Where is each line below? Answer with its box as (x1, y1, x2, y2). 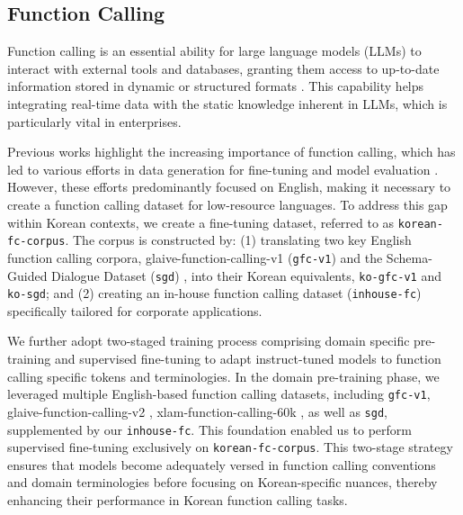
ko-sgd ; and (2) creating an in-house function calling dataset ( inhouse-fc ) (7, 284, 422, 303)
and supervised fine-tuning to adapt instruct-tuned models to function (54, 349, 441, 368)
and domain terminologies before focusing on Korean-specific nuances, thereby (7, 473, 438, 492)
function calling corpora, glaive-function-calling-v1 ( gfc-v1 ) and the (7, 248, 383, 267)
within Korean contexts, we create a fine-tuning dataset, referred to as (7, 212, 395, 231)
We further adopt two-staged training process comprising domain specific (7, 331, 410, 350)
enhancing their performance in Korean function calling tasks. (7, 491, 348, 510)
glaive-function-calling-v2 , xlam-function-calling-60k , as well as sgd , (7, 402, 387, 420)
